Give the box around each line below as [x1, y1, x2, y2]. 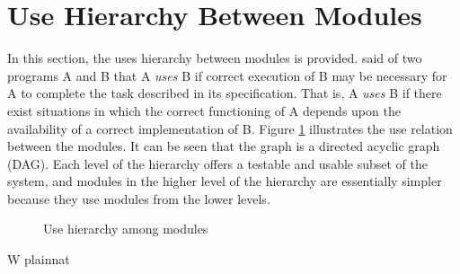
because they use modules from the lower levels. [7, 189, 270, 208]
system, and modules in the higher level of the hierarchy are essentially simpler [7, 172, 442, 190]
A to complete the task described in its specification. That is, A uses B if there [7, 84, 442, 102]
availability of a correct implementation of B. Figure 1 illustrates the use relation [7, 119, 453, 137]
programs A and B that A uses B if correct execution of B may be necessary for [7, 66, 447, 84]
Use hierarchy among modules [43, 219, 208, 238]
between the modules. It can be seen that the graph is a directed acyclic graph [7, 137, 440, 155]
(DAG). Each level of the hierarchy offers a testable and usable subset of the [7, 154, 429, 172]
